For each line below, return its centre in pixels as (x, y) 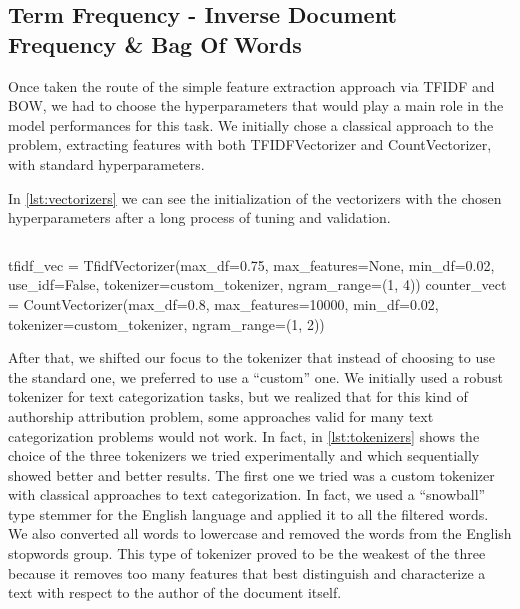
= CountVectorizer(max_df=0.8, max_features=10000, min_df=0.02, (223, 303)
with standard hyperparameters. (106, 163)
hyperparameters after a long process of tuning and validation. (199, 217)
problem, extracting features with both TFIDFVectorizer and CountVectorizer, (250, 144)
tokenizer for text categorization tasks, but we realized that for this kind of (238, 396)
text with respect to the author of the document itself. (175, 592)
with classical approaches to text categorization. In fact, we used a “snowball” (247, 494)
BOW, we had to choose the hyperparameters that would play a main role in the (256, 105)
